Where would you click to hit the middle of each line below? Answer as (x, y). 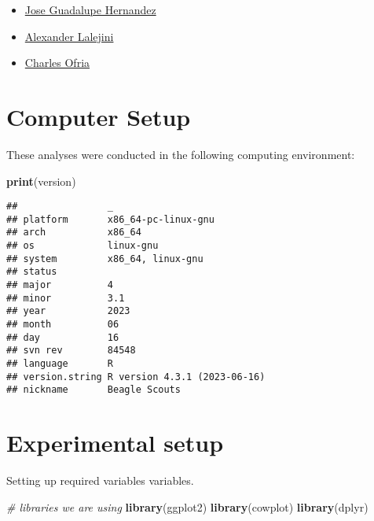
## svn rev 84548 (71, 351)
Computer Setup (99, 116)
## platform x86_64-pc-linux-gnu (110, 219)
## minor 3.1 (66, 298)
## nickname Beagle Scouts (93, 390)
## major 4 (60, 285)
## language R (60, 363)
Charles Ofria (57, 63)
